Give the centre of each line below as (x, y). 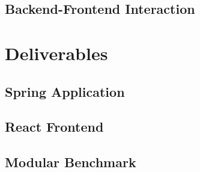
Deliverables (56, 53)
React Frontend (54, 127)
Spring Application (65, 91)
